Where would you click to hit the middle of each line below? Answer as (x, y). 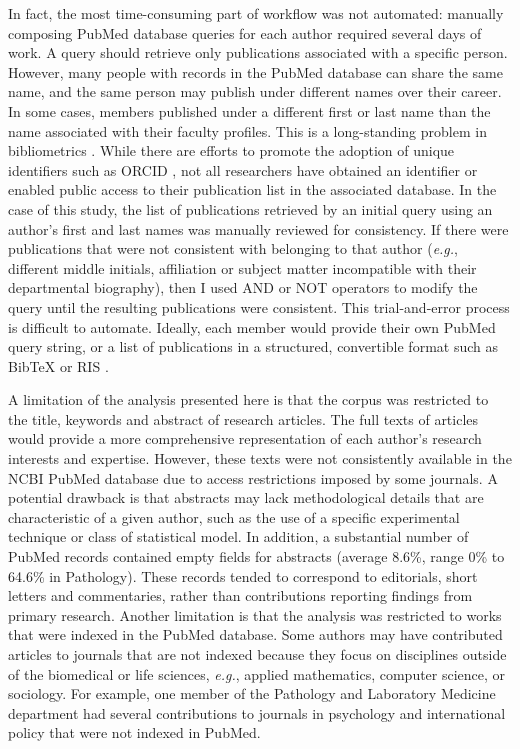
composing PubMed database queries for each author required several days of (245, 32)
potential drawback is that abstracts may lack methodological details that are (246, 497)
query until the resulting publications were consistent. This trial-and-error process (259, 306)
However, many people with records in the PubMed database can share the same (255, 71)
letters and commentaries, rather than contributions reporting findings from (240, 595)
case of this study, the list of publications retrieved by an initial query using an (250, 208)
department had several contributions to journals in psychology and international (257, 712)
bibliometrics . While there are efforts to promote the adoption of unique (231, 150)
